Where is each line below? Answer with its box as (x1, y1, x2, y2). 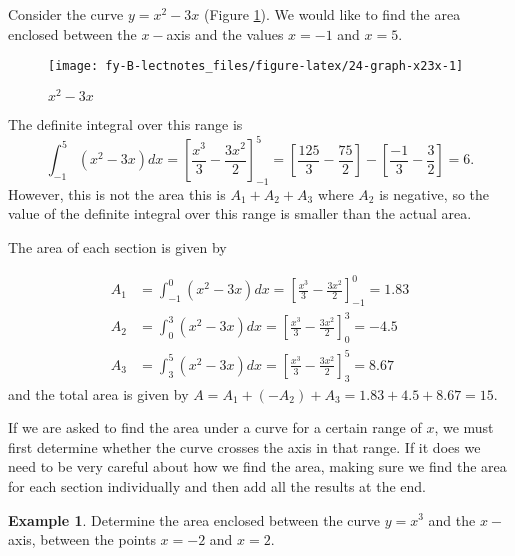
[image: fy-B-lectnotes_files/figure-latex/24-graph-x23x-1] (48, 59, 464, 74)
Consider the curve (8, 4, 124, 24)
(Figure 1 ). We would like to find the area (203, 4, 461, 24)
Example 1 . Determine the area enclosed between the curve (8, 509, 380, 530)
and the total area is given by (8, 383, 189, 404)
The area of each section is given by (8, 237, 227, 257)
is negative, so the (379, 183, 490, 204)
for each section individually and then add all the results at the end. (8, 475, 427, 496)
